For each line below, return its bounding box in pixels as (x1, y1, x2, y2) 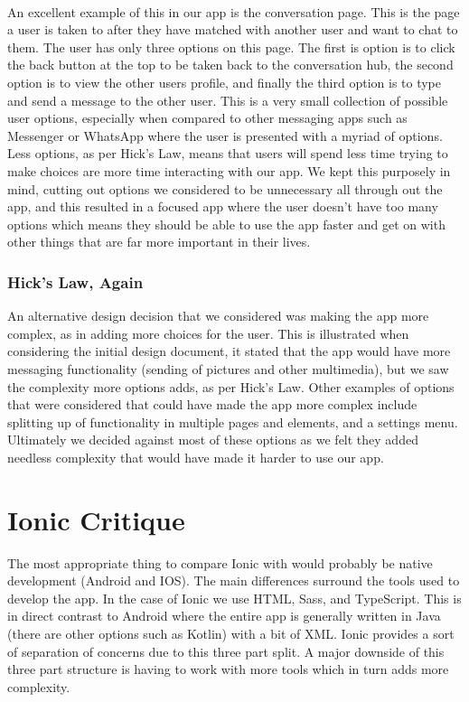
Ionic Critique (7, 501, 185, 538)
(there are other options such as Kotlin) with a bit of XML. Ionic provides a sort (7, 623, 455, 642)
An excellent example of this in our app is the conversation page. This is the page (7, 2, 460, 21)
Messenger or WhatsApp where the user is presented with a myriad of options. (7, 126, 443, 145)
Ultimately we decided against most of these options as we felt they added (7, 430, 418, 449)
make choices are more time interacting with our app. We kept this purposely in (7, 161, 451, 180)
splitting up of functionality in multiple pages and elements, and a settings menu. (7, 412, 458, 431)
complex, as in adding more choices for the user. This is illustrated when (7, 323, 409, 342)
